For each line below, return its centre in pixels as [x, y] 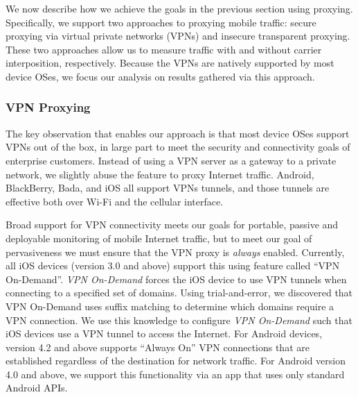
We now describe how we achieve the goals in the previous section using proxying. [179, 8]
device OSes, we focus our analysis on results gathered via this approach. [160, 76]
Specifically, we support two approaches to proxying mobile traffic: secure [161, 22]
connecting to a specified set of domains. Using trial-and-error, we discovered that [179, 293]
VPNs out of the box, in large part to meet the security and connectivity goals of [178, 147]
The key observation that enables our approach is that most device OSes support [178, 133]
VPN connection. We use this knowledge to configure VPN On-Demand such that [179, 320]
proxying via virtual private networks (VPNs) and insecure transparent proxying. [178, 36]
